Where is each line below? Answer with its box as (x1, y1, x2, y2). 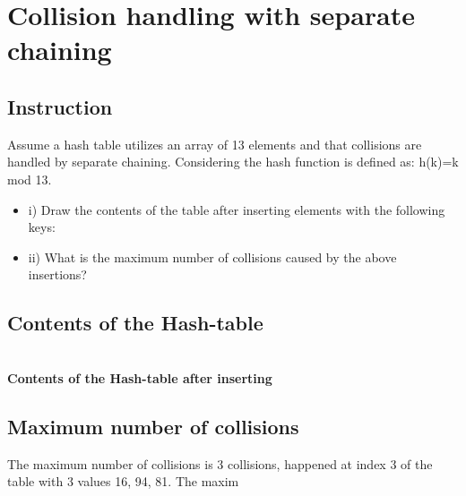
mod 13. (7, 169, 52, 188)
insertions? (28, 265, 87, 284)
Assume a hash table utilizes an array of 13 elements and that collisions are (7, 134, 422, 153)
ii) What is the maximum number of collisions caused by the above (28, 247, 397, 266)
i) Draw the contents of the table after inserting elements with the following (28, 200, 445, 218)
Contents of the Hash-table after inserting (7, 368, 272, 387)
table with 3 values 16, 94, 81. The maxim (7, 472, 239, 491)
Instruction (7, 92, 113, 120)
